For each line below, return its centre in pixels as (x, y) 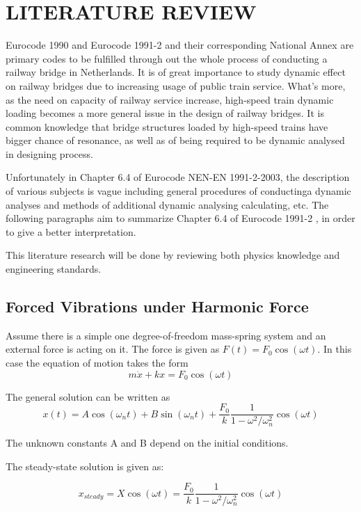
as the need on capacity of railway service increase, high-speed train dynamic (170, 99)
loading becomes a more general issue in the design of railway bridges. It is (165, 113)
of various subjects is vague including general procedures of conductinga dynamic (178, 191)
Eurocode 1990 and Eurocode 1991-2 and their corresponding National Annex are (180, 45)
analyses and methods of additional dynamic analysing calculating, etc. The (167, 204)
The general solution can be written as (88, 396)
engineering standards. (54, 269)
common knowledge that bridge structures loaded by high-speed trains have (167, 126)
